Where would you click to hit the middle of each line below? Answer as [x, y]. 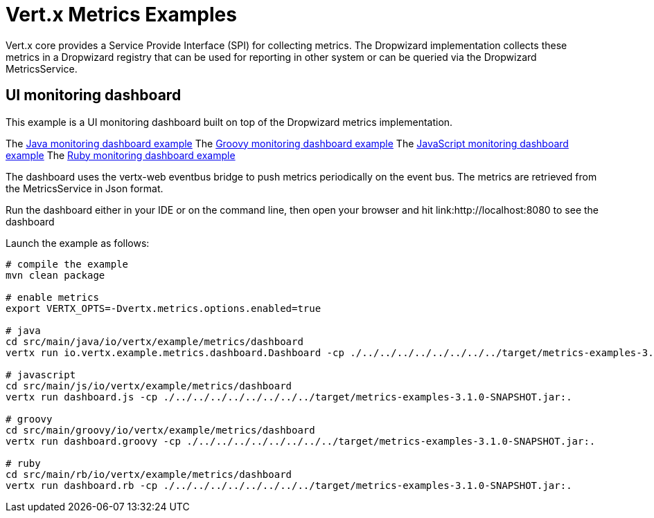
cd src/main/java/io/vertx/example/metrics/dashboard [154, 341]
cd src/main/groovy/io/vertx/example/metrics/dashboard [160, 430]
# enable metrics [52, 297]
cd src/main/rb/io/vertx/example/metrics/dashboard [149, 474]
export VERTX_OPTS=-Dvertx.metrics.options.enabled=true [163, 308]
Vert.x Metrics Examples [121, 15]
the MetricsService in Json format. [85, 188]
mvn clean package [55, 275]
